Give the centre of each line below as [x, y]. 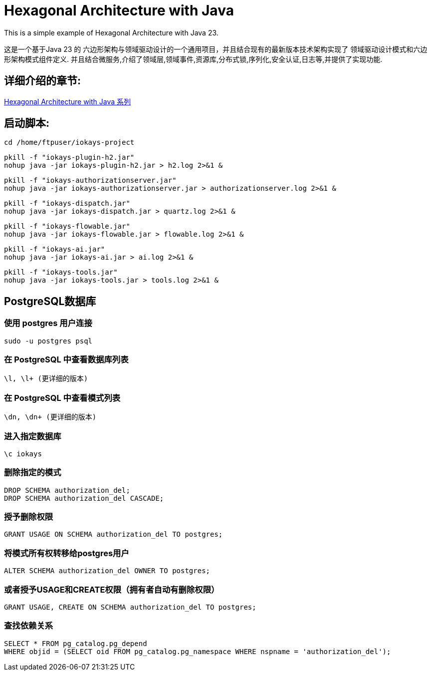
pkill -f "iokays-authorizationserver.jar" [90, 180]
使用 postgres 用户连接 [48, 323]
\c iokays [23, 454]
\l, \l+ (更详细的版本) [46, 379]
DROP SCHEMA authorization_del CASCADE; [84, 498]
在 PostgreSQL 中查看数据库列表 [66, 360]
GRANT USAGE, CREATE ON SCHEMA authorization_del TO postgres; [130, 607]
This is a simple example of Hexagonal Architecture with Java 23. [111, 32]
